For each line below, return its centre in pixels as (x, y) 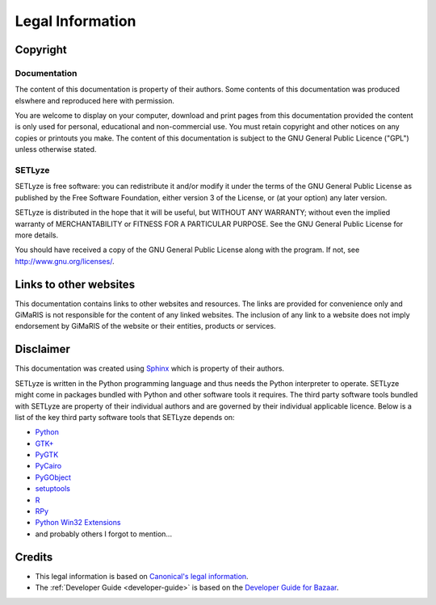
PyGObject (53, 477)
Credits (34, 557)
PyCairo (48, 466)
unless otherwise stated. (56, 149)
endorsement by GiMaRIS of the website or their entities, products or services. (145, 326)
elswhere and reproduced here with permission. (95, 100)
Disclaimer (42, 349)
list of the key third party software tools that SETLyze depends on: (125, 417)
